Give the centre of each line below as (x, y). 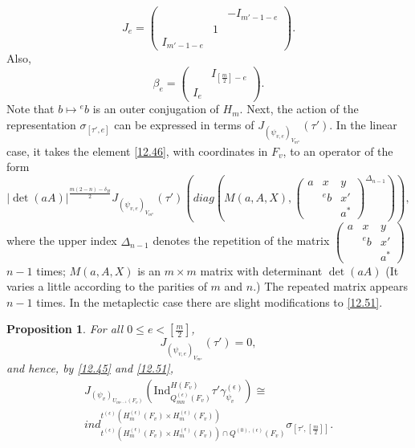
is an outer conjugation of (156, 109)
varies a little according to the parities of (107, 286)
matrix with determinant (261, 270)
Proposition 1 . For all (65, 329)
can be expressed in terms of (184, 125)
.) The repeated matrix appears (330, 286)
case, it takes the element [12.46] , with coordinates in (137, 151)
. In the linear (363, 125)
